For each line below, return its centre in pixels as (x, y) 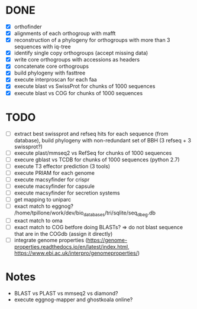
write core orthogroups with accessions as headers (77, 60)
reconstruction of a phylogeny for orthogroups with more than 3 (92, 40)
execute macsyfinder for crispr (52, 179)
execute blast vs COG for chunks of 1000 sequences (78, 93)
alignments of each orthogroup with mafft (65, 33)
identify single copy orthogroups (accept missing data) (81, 53)
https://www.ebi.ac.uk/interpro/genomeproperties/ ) (77, 253)
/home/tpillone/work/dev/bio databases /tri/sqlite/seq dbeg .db (85, 213)
